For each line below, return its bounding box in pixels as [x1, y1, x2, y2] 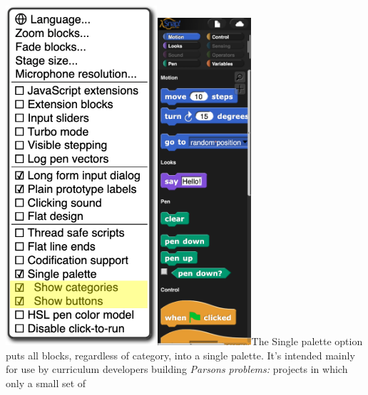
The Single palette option [251, 334, 363, 349]
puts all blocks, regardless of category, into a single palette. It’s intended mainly [6, 347, 355, 362]
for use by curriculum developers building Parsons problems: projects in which [6, 362, 348, 376]
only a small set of [6, 375, 86, 390]
